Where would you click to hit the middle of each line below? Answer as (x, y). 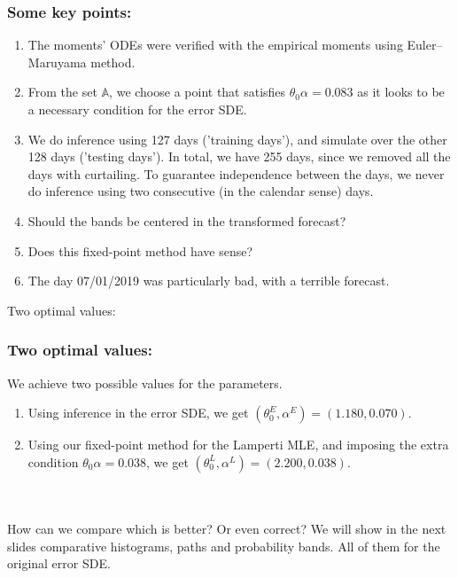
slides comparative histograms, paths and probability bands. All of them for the (224, 546)
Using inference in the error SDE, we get (138, 413)
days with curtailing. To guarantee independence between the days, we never (236, 173)
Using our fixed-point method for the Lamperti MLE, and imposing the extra (238, 445)
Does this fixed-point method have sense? (140, 250)
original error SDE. (59, 563)
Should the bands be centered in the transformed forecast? (187, 220)
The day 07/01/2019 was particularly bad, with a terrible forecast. (209, 281)
